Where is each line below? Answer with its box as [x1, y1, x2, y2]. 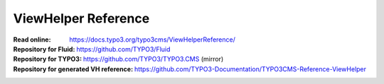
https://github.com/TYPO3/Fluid [76, 44, 171, 53]
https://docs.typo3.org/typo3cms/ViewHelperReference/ [69, 35, 236, 44]
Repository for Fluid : [13, 44, 75, 53]
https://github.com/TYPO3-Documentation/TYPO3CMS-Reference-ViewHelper [134, 64, 366, 73]
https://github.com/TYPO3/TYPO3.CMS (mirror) [82, 55, 224, 64]
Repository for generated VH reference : [13, 64, 134, 73]
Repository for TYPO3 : [13, 55, 82, 64]
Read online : [13, 35, 51, 44]
